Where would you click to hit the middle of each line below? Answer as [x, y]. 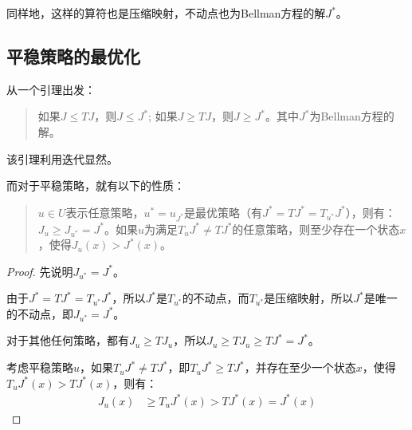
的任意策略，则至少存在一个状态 [316, 229]
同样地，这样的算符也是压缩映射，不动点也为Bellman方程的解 [166, 13]
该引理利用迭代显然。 [62, 158]
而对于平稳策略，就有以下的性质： [96, 185]
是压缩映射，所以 [309, 298]
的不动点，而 [216, 298]
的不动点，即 [40, 313]
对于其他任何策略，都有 [68, 340]
